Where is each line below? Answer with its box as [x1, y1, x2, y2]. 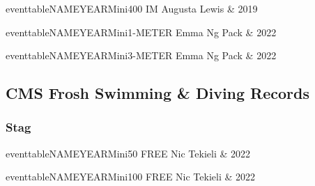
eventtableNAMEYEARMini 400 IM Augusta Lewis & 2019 [6, 1, 258, 15]
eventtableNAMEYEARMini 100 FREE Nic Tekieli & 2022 [6, 169, 256, 184]
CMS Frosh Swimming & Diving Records [6, 82, 310, 104]
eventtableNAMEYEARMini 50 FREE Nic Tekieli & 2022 [6, 146, 251, 160]
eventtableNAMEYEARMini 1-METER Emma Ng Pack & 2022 [6, 24, 277, 39]
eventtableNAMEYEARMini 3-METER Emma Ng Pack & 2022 [6, 48, 277, 63]
